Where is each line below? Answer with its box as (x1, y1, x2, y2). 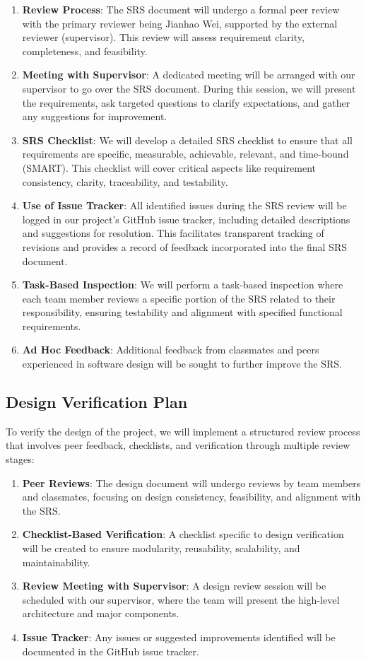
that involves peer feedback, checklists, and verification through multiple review (6, 438, 350, 452)
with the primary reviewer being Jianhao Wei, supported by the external (22, 16, 338, 30)
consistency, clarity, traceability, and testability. (22, 174, 228, 189)
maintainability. (22, 554, 90, 569)
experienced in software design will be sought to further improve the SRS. (22, 356, 342, 371)
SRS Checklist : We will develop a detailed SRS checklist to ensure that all (22, 132, 353, 147)
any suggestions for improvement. (22, 109, 167, 124)
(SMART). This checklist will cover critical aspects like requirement (22, 160, 316, 175)
